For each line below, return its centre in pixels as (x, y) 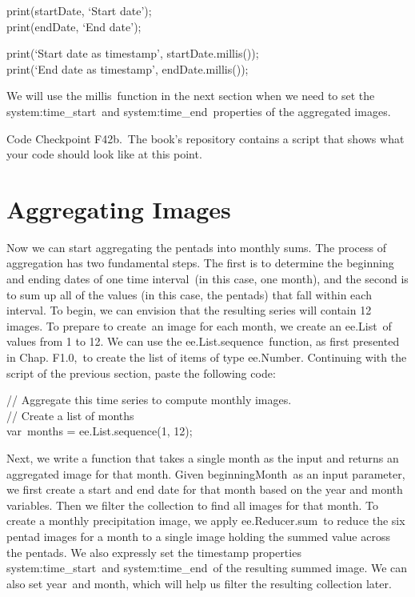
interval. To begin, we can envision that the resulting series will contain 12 (189, 310)
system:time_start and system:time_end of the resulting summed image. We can (207, 568)
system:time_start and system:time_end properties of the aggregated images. (199, 111)
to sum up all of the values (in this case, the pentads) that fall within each (189, 294)
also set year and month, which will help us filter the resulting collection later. (199, 583)
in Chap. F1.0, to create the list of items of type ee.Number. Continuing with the (207, 357)
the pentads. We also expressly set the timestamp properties (154, 552)
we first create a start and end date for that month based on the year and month (205, 489)
